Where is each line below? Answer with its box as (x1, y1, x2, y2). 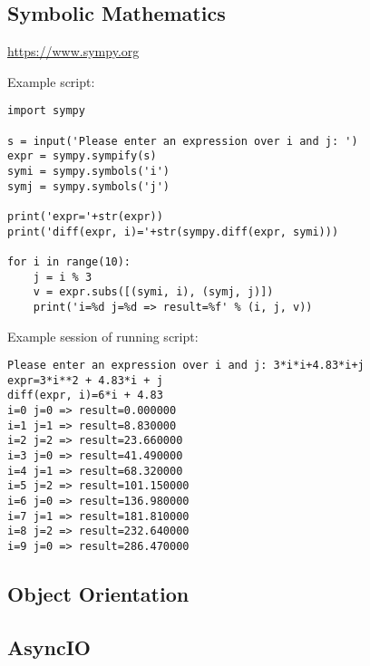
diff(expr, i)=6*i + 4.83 (7, 389, 163, 402)
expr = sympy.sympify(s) (7, 150, 157, 163)
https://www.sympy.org (7, 42, 140, 61)
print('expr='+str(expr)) (7, 209, 163, 223)
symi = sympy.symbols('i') (7, 165, 170, 179)
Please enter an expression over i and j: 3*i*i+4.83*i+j (7, 359, 365, 372)
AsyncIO (7, 632, 91, 661)
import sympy (7, 104, 85, 118)
